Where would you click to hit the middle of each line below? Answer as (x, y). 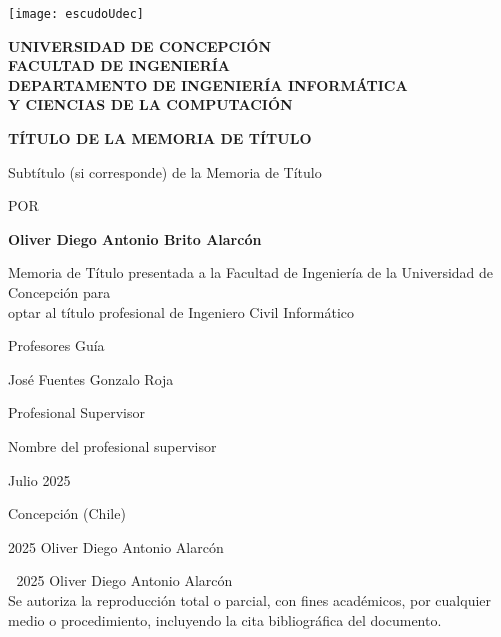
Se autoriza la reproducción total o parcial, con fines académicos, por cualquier (250, 599)
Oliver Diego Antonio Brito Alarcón (135, 238)
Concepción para (59, 292)
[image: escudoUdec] (76, 14)
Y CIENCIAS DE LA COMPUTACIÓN (150, 104)
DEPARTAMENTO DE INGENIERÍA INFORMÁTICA (208, 84)
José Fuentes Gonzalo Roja (91, 378)
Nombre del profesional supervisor (112, 445)
